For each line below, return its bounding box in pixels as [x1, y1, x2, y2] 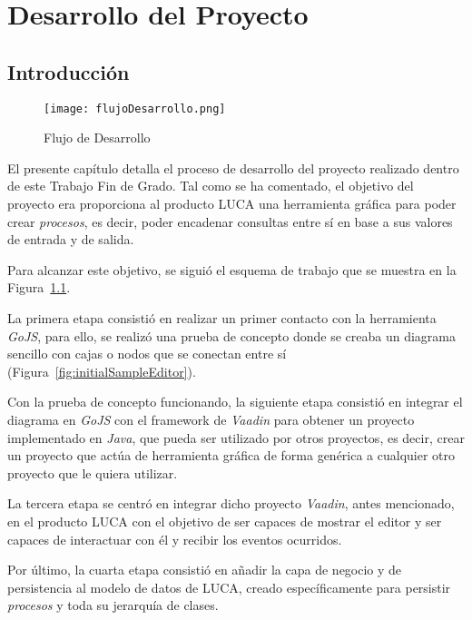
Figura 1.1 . [7, 278, 71, 297]
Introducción [7, 57, 130, 85]
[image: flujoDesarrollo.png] [44, 102, 226, 115]
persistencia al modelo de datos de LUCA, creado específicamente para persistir [7, 577, 451, 596]
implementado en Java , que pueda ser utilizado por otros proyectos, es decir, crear [7, 428, 465, 447]
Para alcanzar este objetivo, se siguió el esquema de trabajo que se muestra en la [7, 260, 457, 279]
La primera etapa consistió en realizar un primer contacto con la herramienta [7, 308, 437, 327]
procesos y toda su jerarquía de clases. [7, 595, 219, 615]
